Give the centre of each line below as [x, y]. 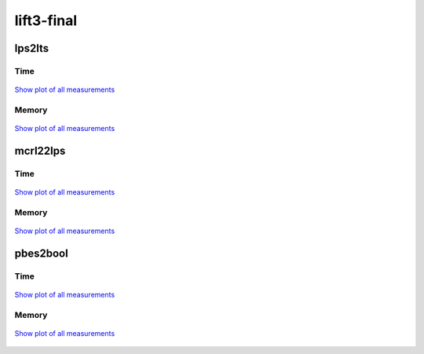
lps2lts [32, 48]
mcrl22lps [40, 150]
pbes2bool [41, 253]
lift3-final [46, 20]
